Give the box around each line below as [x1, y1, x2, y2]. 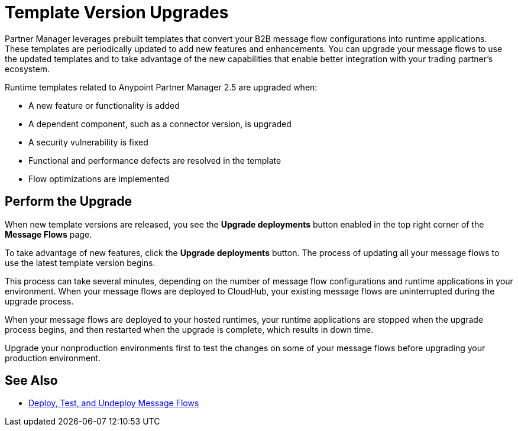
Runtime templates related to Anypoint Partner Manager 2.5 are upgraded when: [5, 82, 318, 92]
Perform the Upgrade [5, 194, 132, 209]
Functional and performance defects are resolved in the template [28, 155, 281, 166]
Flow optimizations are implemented [28, 173, 169, 184]
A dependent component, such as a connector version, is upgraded [28, 118, 292, 129]
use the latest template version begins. [5, 257, 156, 268]
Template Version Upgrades [5, 2, 229, 22]
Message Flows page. [5, 229, 92, 239]
